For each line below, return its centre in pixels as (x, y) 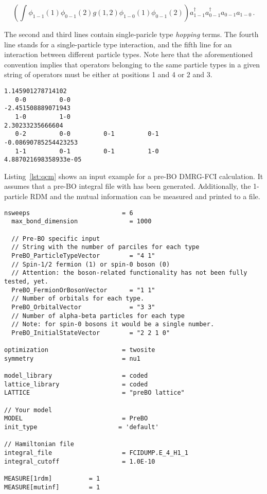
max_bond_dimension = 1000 (82, 222)
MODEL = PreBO (76, 419)
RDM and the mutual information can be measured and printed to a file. (145, 196)
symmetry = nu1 (72, 358)
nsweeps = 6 (69, 213)
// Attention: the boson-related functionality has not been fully (129, 273)
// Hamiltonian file (39, 444)
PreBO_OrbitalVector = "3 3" (83, 307)
